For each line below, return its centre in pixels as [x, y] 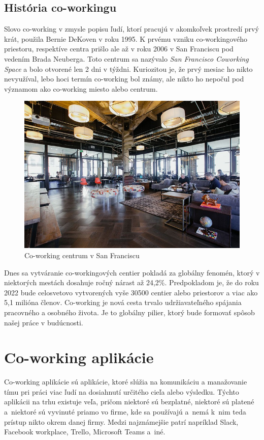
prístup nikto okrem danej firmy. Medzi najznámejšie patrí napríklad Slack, [121, 421]
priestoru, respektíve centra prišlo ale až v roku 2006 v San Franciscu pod [119, 49]
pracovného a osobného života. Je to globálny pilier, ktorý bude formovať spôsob [129, 312]
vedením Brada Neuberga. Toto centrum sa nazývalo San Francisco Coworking [126, 58]
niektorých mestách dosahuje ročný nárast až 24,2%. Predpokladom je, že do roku [131, 282]
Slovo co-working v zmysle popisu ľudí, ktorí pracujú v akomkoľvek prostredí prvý [131, 29]
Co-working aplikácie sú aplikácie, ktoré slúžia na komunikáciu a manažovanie [126, 382]
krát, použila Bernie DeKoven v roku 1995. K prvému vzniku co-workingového [126, 38]
